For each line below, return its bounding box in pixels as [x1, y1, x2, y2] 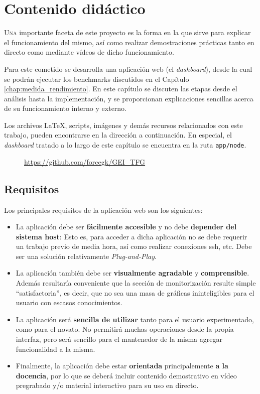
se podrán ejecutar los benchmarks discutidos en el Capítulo [4, 73, 189, 84]
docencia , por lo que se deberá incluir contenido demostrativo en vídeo [16, 370, 237, 380]
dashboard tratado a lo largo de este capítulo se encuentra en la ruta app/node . [4, 140, 246, 150]
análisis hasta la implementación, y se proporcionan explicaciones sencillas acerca [4, 93, 253, 103]
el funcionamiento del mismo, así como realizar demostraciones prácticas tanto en [4, 37, 254, 47]
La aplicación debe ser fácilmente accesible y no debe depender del [16, 221, 237, 232]
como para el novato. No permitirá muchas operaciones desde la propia [16, 324, 234, 334]
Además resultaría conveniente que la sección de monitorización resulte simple [16, 278, 256, 288]
